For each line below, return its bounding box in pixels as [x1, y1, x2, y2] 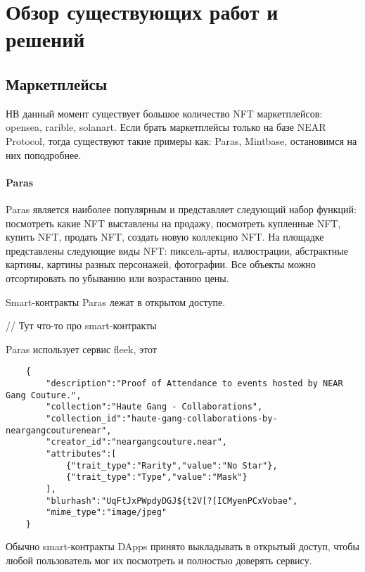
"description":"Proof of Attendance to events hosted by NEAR [46, 378, 343, 388]
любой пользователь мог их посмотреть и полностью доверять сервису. [6, 553, 312, 568]
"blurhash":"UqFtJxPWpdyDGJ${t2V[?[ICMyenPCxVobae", [46, 495, 298, 506]
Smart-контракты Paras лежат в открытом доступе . [6, 294, 226, 309]
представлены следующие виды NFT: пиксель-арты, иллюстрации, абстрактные [6, 243, 348, 258]
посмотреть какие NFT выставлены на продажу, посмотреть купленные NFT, [6, 215, 341, 230]
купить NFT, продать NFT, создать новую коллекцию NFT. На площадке [6, 229, 324, 244]
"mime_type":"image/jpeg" [46, 507, 167, 518]
